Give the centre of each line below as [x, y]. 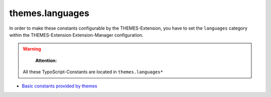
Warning [32, 49]
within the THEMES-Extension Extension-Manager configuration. [76, 35]
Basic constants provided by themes [59, 86]
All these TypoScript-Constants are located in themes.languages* [93, 72]
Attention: [46, 60]
